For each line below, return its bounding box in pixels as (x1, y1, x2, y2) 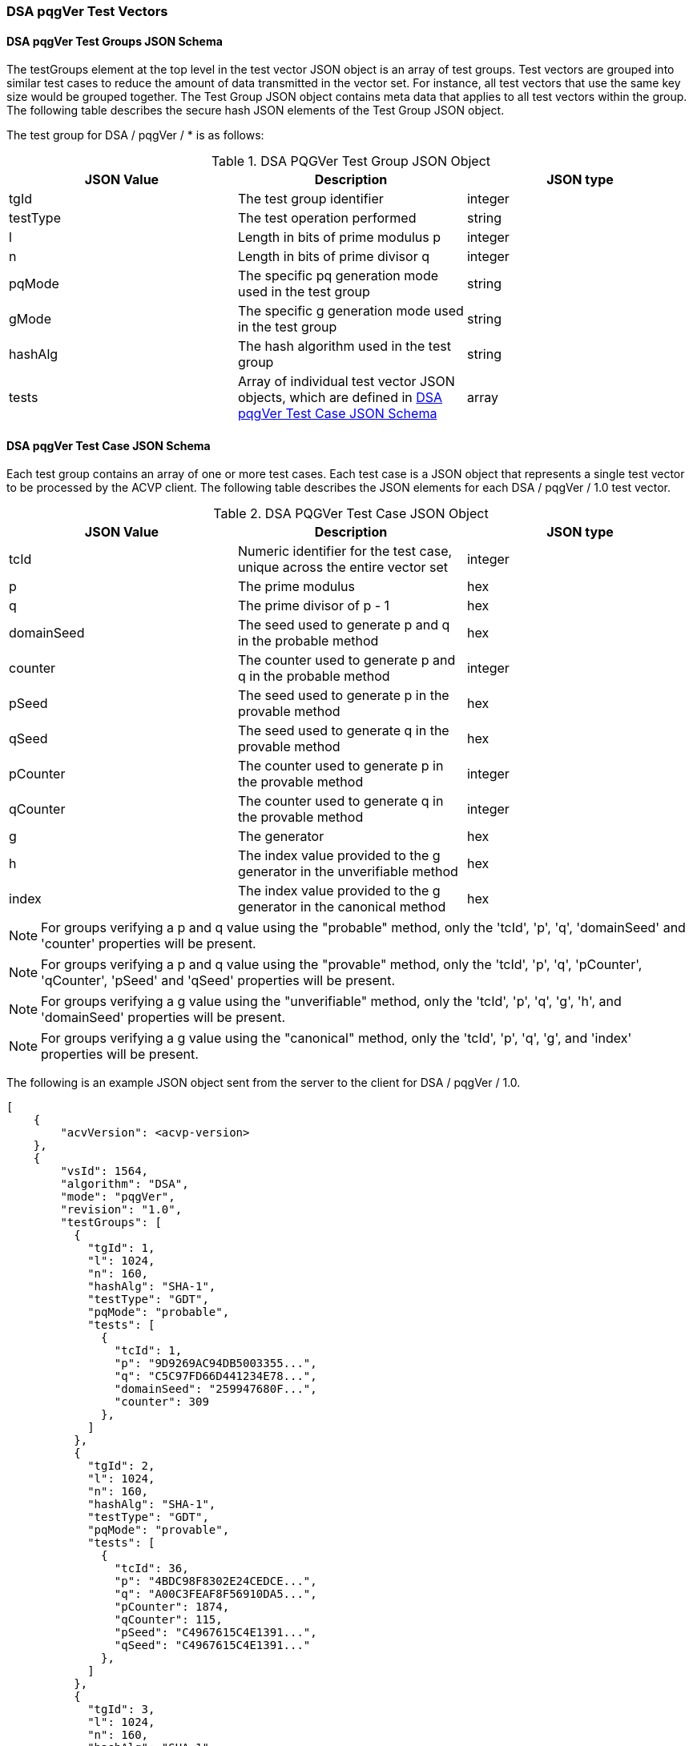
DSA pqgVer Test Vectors (6, 3, 168, 19)
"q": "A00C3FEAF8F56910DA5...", (114, 1587, 317, 1601)
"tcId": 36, (114, 1562, 189, 1575)
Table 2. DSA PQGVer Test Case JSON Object (213, 505, 489, 522)
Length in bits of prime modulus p (237, 229, 441, 246)
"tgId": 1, (87, 1241, 155, 1255)
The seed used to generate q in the (237, 722, 449, 739)
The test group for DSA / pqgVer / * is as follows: (6, 128, 264, 143)
